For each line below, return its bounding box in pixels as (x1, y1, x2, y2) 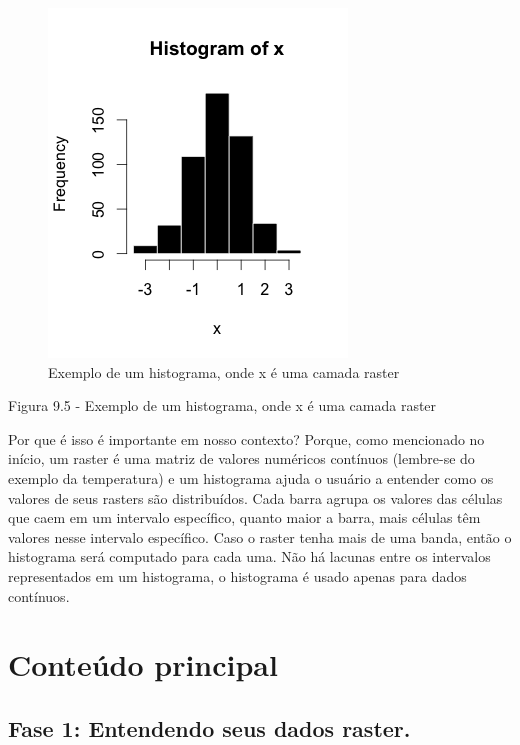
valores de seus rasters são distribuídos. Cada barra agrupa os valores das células (8, 487, 503, 508)
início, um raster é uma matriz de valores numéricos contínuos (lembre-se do (8, 448, 475, 469)
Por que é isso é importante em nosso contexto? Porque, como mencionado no (8, 428, 485, 449)
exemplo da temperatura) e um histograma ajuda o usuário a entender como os (8, 467, 494, 488)
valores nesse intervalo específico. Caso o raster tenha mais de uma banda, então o (8, 526, 512, 547)
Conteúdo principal (8, 644, 278, 685)
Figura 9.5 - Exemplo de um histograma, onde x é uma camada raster (8, 395, 437, 416)
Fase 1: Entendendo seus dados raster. (8, 712, 411, 743)
